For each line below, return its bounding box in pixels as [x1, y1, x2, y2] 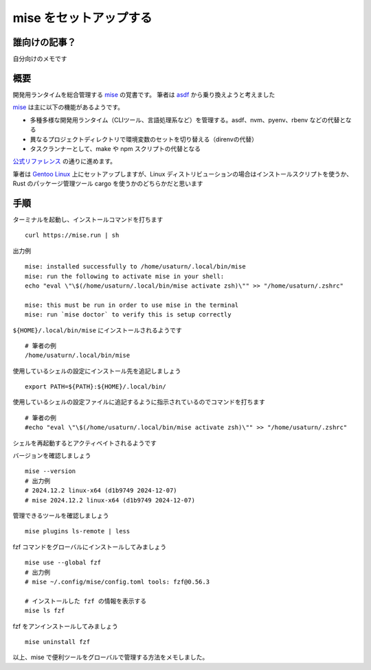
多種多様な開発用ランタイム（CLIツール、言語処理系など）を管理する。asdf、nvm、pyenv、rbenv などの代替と [30, 115, 346, 124]
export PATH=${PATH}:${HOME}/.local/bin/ [25, 383, 166, 391]
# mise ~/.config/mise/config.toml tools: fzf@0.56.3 [25, 577, 210, 586]
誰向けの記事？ [12, 36, 76, 48]
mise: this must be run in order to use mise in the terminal [25, 301, 239, 309]
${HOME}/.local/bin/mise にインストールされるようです [12, 326, 182, 334]
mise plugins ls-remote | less [25, 527, 131, 535]
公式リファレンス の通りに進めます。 [12, 157, 117, 165]
